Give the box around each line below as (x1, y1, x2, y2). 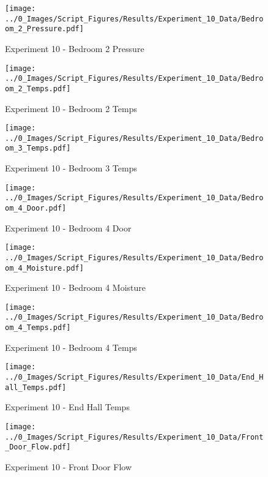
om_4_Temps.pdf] (5, 323, 71, 332)
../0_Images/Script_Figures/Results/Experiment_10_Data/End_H (5, 373, 264, 382)
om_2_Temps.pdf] (5, 84, 71, 93)
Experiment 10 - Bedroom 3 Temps (5, 162, 137, 175)
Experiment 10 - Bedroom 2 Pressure (5, 42, 144, 54)
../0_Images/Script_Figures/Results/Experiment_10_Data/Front (5, 432, 264, 441)
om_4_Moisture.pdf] (5, 263, 84, 272)
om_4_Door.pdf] (5, 204, 67, 212)
